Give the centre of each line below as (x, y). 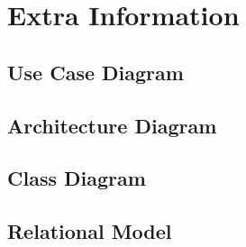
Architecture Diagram (112, 125)
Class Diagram (77, 178)
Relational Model (90, 231)
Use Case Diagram (96, 72)
